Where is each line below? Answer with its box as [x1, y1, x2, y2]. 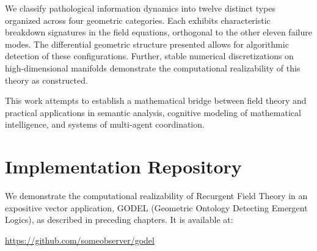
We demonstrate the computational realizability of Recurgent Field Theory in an [5, 189, 308, 202]
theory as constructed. [5, 73, 88, 86]
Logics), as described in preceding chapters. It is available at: [5, 213, 233, 226]
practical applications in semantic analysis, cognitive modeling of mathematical [5, 106, 301, 118]
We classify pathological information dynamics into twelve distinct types [5, 2, 275, 14]
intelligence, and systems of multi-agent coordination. [5, 118, 205, 131]
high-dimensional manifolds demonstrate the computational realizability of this [5, 61, 301, 74]
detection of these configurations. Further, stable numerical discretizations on [5, 49, 294, 62]
